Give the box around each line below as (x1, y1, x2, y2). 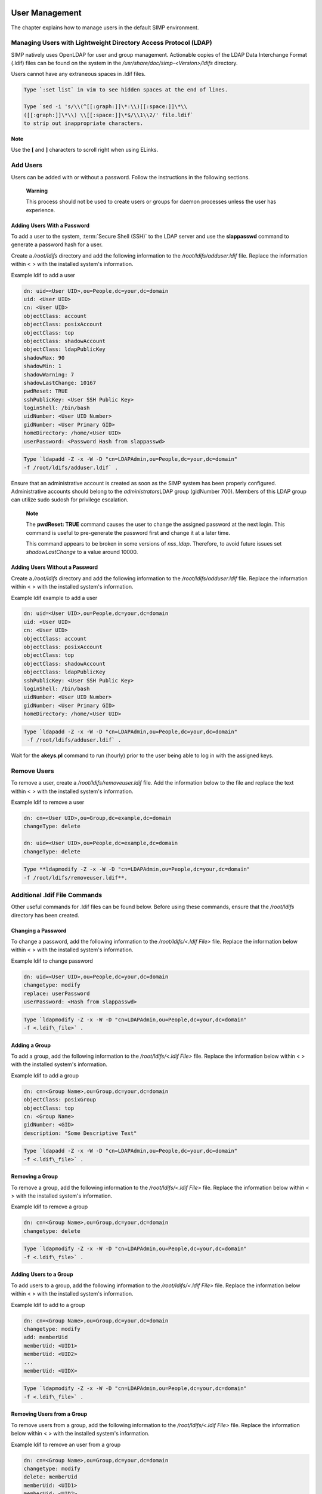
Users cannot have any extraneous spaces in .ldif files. (11, 71, 146, 78)
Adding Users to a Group (11, 1270, 74, 1278)
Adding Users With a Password (11, 222, 89, 229)
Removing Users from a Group (11, 1410, 88, 1418)
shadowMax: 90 (23, 354, 65, 361)
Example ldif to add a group (11, 1071, 79, 1079)
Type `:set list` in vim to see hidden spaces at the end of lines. (23, 87, 228, 93)
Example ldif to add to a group (11, 1301, 85, 1308)
